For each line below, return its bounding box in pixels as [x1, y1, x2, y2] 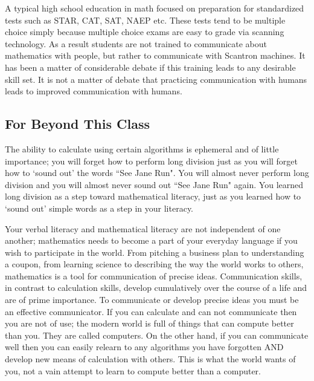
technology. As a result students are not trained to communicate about [5, 37, 268, 50]
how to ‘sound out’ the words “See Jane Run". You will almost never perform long [5, 166, 309, 179]
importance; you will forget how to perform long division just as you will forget [5, 154, 298, 167]
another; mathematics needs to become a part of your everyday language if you [5, 234, 298, 247]
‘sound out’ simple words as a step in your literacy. [5, 201, 194, 214]
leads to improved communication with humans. [5, 85, 182, 97]
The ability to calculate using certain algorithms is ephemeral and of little [5, 142, 279, 155]
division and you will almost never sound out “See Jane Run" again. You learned [5, 178, 304, 190]
